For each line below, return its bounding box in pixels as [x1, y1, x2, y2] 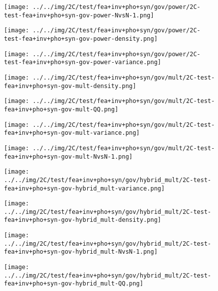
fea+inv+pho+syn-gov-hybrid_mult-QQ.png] [4, 280, 144, 288]
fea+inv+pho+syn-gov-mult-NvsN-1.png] [4, 153, 133, 160]
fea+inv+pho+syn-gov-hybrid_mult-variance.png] [4, 185, 165, 192]
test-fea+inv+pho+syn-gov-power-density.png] [4, 35, 158, 42]
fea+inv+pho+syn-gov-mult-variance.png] [4, 129, 140, 137]
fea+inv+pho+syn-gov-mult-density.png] [4, 82, 136, 90]
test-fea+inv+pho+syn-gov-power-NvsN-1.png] [4, 11, 154, 19]
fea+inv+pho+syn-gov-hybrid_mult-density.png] [4, 216, 161, 224]
